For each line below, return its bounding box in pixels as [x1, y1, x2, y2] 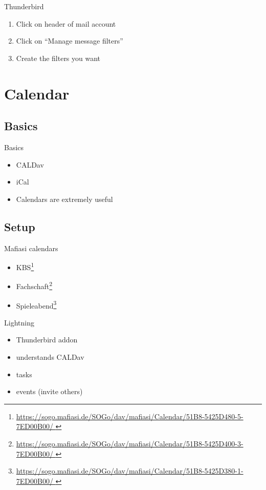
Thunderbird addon [16, 334, 78, 345]
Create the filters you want [16, 52, 101, 63]
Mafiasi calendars [4, 242, 58, 253]
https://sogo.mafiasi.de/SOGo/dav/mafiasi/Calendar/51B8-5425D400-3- [16, 438, 243, 449]
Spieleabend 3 [16, 298, 57, 311]
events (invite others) [16, 386, 83, 397]
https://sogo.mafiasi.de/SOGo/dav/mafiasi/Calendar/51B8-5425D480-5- [16, 411, 243, 421]
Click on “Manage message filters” [16, 35, 123, 46]
